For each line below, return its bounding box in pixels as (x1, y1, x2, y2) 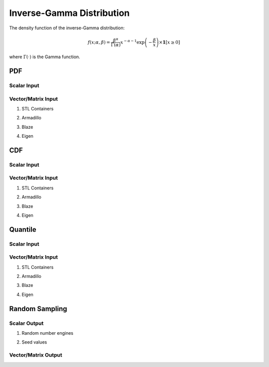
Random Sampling (9, 304, 67, 313)
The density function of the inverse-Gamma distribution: (9, 25, 125, 31)
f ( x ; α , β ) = (88, 39, 111, 45)
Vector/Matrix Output (9, 352, 62, 359)
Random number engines (21, 330, 74, 336)
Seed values (21, 339, 47, 345)
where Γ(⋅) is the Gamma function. (9, 54, 81, 60)
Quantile (9, 225, 37, 234)
